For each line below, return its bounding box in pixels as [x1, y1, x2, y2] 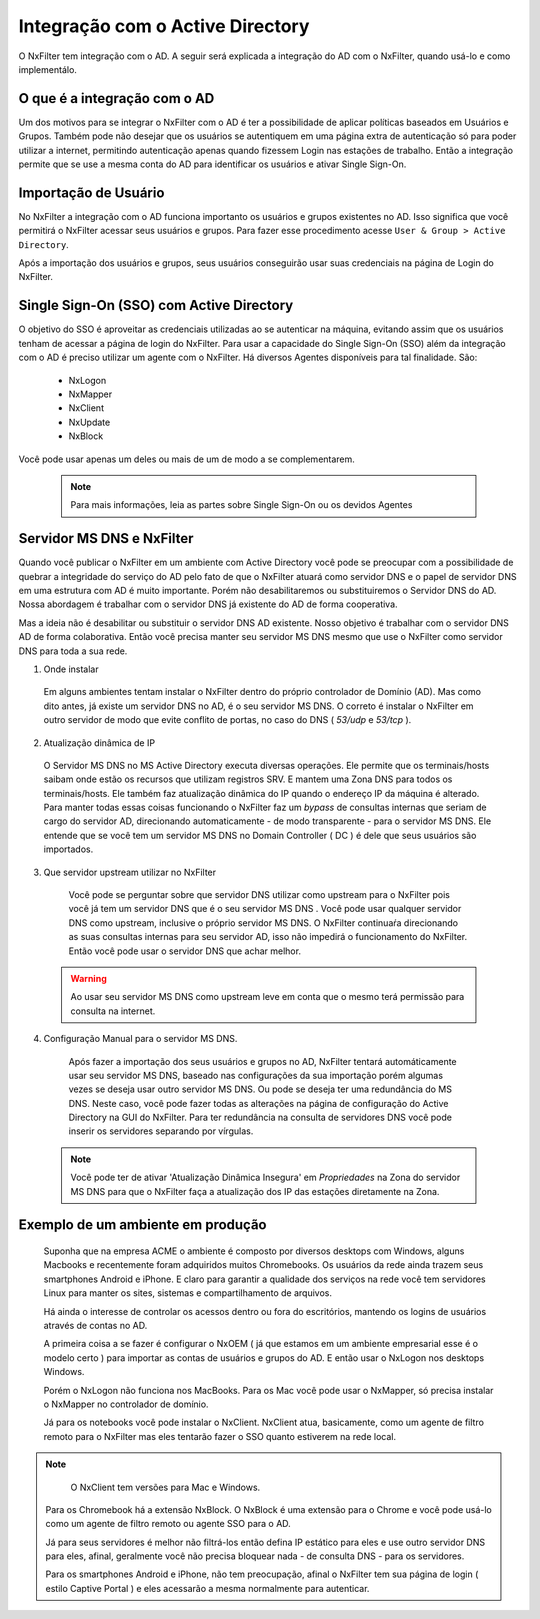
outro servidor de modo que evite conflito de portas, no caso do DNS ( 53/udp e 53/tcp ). [43, 714, 412, 726]
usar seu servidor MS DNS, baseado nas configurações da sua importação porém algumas [68, 1069, 444, 1081]
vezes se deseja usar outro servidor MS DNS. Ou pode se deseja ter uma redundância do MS [68, 1083, 452, 1095]
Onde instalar [43, 663, 99, 675]
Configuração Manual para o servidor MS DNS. [43, 1033, 238, 1045]
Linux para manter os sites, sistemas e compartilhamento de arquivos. [43, 1287, 332, 1299]
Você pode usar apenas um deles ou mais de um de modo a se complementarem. [18, 453, 355, 465]
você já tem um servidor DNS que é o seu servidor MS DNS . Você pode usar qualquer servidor [68, 903, 462, 915]
